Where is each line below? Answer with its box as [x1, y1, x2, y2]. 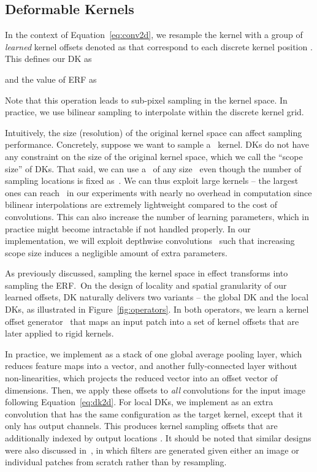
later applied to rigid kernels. [5, 327, 114, 340]
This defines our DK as [5, 52, 92, 65]
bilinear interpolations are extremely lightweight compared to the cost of [5, 198, 278, 211]
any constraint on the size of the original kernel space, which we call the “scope [5, 150, 303, 162]
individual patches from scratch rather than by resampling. [5, 455, 227, 468]
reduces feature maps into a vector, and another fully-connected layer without [5, 359, 297, 372]
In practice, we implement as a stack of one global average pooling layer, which [5, 347, 302, 360]
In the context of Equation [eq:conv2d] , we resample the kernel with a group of [5, 28, 303, 41]
